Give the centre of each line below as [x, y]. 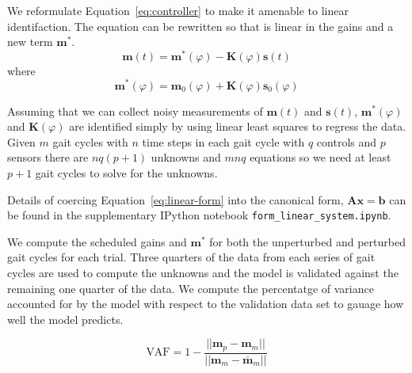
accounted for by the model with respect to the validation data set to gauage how [206, 304]
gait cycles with [90, 141]
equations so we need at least [320, 157]
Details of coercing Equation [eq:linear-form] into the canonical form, [175, 199]
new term [30, 42]
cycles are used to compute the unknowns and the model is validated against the [203, 272]
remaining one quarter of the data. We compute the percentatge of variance [191, 288]
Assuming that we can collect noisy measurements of [135, 110]
